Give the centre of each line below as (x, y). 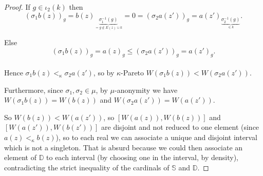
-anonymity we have (146, 90)
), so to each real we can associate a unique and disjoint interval (156, 137)
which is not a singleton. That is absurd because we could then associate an (124, 147)
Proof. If (17, 7)
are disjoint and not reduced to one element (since (180, 127)
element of (20, 157)
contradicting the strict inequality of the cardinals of (87, 167)
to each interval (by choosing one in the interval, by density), (142, 157)
